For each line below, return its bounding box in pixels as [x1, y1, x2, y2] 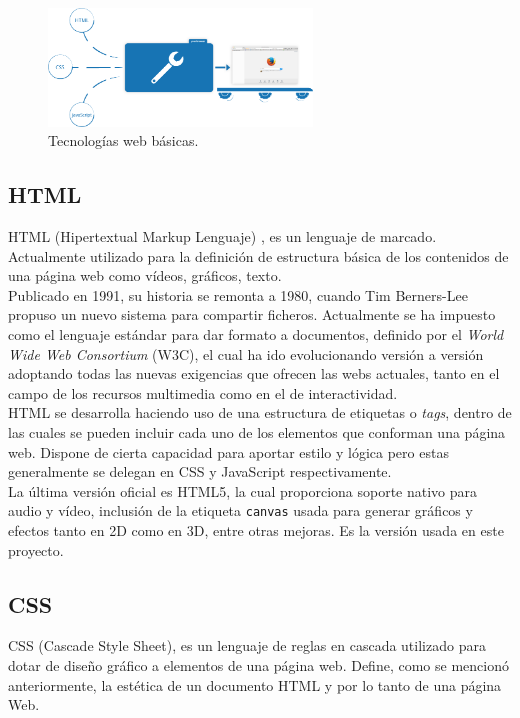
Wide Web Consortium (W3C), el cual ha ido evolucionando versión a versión [8, 343, 484, 364]
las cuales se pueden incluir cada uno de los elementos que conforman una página [8, 422, 506, 443]
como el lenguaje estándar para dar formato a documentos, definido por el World [8, 324, 504, 345]
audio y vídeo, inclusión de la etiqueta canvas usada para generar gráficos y [8, 500, 473, 521]
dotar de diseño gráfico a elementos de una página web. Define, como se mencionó [8, 655, 509, 676]
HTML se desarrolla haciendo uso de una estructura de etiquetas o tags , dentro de [8, 402, 512, 423]
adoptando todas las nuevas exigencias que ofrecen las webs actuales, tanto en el [8, 363, 500, 384]
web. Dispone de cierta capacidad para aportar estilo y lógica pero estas [8, 441, 449, 462]
